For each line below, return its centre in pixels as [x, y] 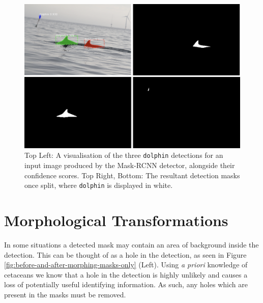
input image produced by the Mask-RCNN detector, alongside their [130, 165]
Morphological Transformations [116, 220]
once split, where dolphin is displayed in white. [99, 185]
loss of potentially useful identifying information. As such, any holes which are [126, 284]
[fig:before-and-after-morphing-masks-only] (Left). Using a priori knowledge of [126, 265]
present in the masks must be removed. [65, 294]
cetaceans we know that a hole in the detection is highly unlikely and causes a [126, 274]
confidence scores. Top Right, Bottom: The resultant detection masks [132, 175]
